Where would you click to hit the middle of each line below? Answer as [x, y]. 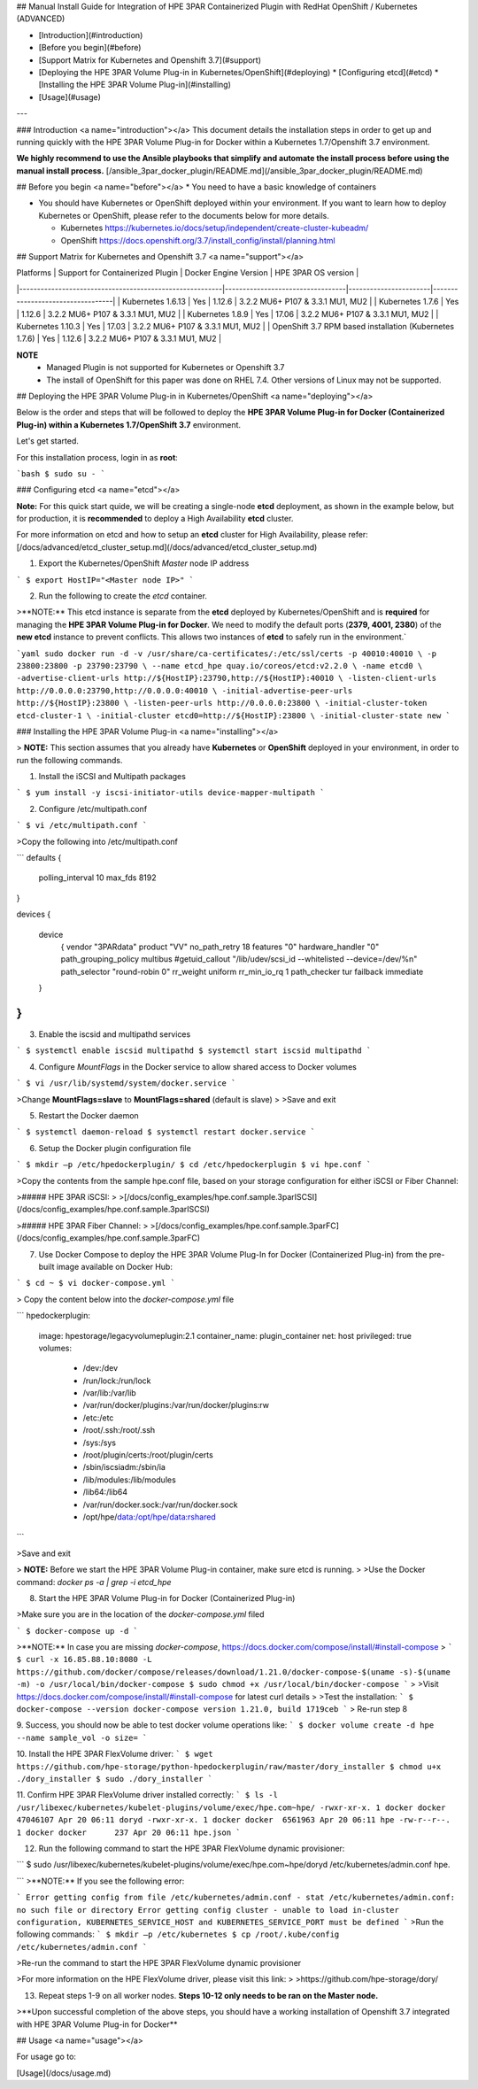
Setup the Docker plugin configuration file [115, 1148]
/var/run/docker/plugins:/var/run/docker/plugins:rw [176, 1405]
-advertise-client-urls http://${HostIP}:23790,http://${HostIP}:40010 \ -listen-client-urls [227, 678]
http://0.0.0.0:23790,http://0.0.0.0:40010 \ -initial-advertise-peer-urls [185, 690]
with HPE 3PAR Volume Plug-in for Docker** [97, 2024]
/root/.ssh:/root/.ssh [119, 1430]
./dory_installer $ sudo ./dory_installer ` [115, 1779]
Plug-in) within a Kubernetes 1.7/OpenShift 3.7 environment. [129, 424]
